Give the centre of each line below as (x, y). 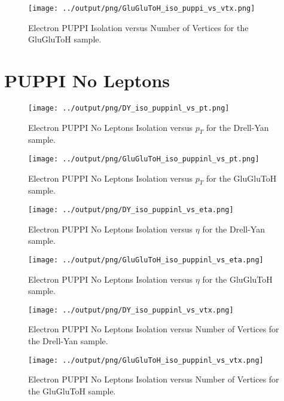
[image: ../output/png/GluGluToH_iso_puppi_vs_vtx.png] (142, 8)
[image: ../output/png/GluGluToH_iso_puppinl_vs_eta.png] (146, 260)
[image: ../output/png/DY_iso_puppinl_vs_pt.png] (129, 108)
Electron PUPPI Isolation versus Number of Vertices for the (138, 27)
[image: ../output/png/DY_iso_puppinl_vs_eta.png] (131, 210)
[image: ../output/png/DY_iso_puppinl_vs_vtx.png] (131, 310)
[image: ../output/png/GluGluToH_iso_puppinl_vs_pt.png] (144, 159)
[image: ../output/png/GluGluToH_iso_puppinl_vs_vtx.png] (146, 360)
